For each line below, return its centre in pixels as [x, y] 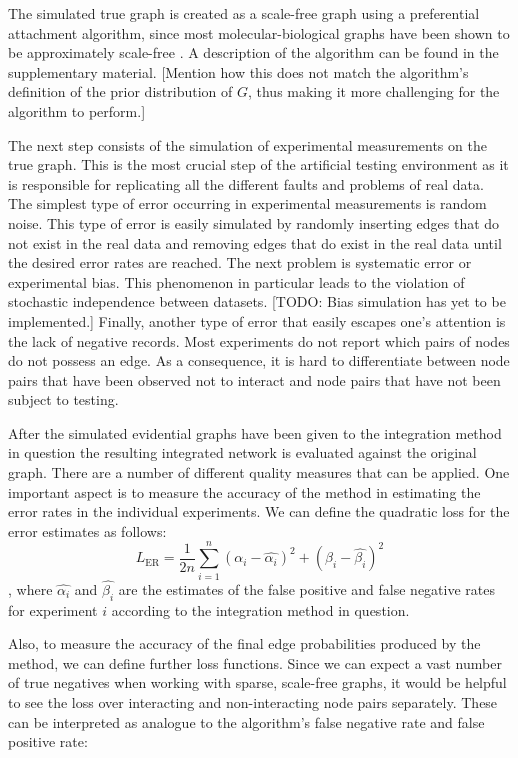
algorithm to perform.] [77, 110]
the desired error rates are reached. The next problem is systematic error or [240, 262]
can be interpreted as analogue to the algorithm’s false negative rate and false [246, 721]
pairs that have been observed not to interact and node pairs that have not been [254, 379]
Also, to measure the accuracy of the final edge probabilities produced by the [244, 643]
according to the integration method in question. [260, 609]
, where [30, 588]
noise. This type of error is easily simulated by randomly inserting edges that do [254, 222]
